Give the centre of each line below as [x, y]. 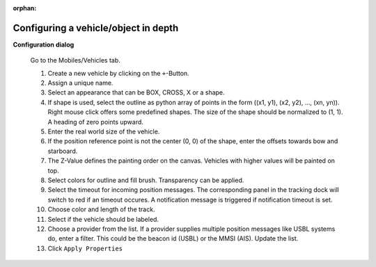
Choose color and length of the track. [101, 209]
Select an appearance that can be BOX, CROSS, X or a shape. [136, 92]
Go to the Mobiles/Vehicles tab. [76, 60]
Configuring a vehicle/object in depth [96, 28]
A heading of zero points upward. [96, 122]
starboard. [63, 151]
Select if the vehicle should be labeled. [103, 219]
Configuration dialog [44, 44]
